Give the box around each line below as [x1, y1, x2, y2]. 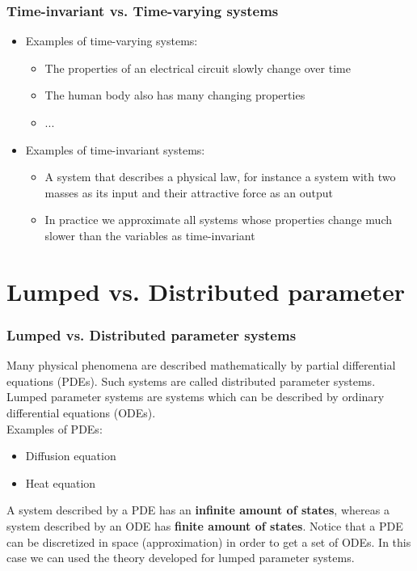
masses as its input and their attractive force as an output [44, 184, 333, 201]
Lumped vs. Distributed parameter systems [6, 324, 297, 345]
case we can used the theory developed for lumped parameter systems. [6, 549, 355, 566]
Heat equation [25, 474, 96, 491]
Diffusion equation [25, 447, 116, 464]
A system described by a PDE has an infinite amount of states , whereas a [6, 501, 390, 518]
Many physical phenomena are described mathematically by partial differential [6, 357, 396, 374]
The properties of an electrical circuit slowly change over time [44, 59, 351, 76]
